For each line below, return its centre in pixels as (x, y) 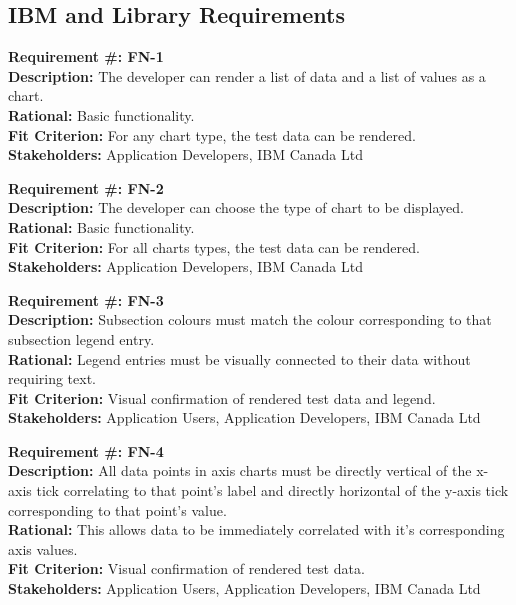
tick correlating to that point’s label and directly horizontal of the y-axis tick (272, 490)
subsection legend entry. (81, 338)
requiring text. (52, 378)
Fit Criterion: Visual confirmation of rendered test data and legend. (222, 397)
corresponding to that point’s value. (117, 509)
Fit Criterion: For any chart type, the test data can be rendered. (212, 134)
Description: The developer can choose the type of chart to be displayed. (236, 207)
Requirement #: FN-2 (86, 187)
